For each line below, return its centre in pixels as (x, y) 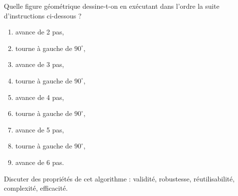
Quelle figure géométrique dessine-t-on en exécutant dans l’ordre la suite (112, 6)
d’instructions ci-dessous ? (43, 15)
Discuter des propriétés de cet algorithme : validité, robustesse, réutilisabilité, (119, 178)
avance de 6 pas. (40, 162)
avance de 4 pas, (40, 97)
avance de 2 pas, (40, 32)
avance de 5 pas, (40, 129)
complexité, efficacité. (36, 188)
